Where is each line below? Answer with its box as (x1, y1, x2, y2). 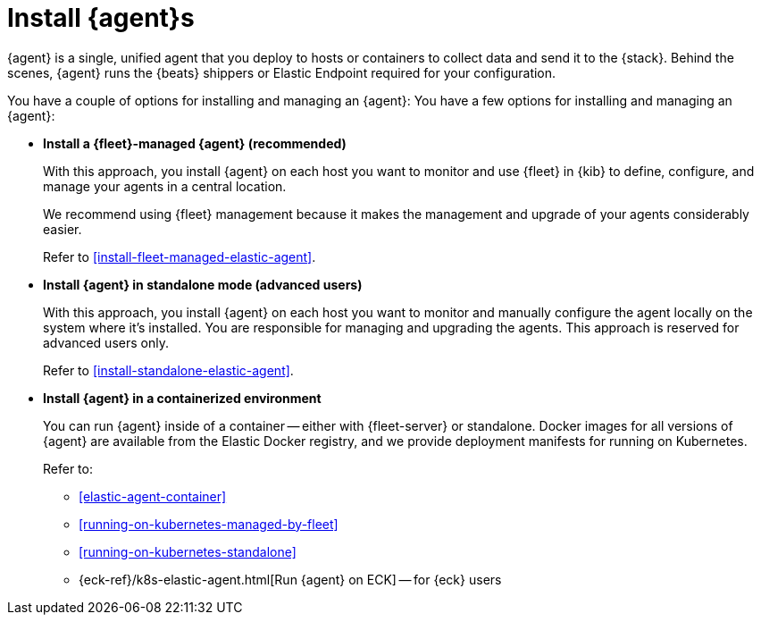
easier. (43, 221, 82, 237)
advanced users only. (43, 334, 169, 350)
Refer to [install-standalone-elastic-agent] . (43, 362, 294, 378)
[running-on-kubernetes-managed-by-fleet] (79, 516, 339, 532)
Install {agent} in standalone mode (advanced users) (43, 276, 363, 292)
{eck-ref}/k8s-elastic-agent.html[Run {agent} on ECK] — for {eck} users (79, 571, 502, 587)
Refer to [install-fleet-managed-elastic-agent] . (43, 248, 316, 265)
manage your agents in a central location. (43, 178, 287, 194)
